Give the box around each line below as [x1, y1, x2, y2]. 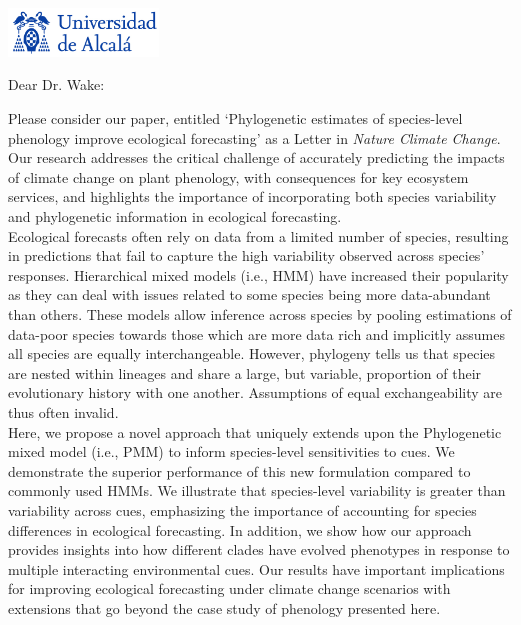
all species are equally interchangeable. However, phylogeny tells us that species [8, 343, 496, 364]
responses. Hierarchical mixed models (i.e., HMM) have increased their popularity [8, 264, 509, 285]
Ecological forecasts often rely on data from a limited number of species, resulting [8, 225, 509, 246]
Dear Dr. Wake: [8, 74, 105, 95]
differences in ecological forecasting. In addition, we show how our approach [8, 519, 472, 540]
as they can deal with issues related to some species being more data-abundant [8, 284, 491, 305]
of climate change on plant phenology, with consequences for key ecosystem [8, 166, 469, 187]
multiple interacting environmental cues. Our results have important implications [8, 558, 505, 579]
